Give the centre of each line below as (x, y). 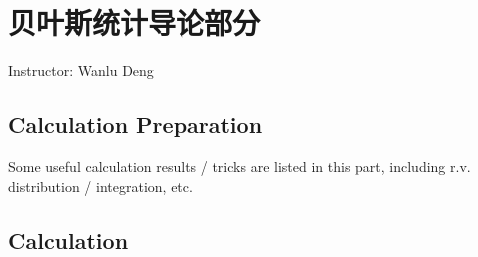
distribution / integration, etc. (100, 185)
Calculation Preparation (135, 124)
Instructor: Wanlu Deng (81, 70)
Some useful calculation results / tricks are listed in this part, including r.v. (239, 165)
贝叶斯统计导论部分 (134, 22)
